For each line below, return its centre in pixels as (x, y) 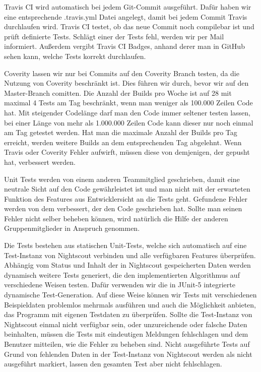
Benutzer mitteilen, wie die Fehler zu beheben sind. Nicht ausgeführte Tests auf (127, 344)
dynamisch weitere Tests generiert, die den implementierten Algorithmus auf (122, 274)
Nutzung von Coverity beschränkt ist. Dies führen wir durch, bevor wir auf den (126, 83)
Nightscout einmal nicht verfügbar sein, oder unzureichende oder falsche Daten (126, 324)
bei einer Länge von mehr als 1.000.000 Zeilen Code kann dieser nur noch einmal (129, 122)
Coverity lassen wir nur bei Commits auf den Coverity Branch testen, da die (122, 73)
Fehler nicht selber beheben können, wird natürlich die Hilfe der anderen (116, 218)
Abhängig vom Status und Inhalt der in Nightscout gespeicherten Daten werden (127, 265)
